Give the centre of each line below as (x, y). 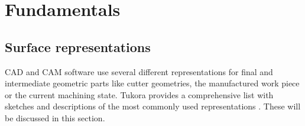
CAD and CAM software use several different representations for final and (139, 71)
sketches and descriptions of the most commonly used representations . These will (153, 106)
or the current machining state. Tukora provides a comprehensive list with (139, 94)
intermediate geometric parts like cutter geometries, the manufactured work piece (152, 83)
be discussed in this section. (55, 117)
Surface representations (78, 46)
